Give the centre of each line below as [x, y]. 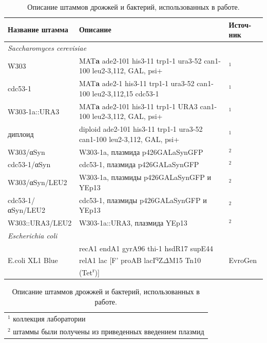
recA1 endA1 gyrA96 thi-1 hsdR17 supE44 [146, 248]
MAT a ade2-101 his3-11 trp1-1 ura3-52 [140, 60]
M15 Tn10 [185, 260]
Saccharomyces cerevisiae [47, 48]
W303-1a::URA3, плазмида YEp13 [133, 223]
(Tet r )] [89, 271]
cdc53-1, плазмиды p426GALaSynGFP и [143, 200]
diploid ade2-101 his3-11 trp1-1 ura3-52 [141, 129]
